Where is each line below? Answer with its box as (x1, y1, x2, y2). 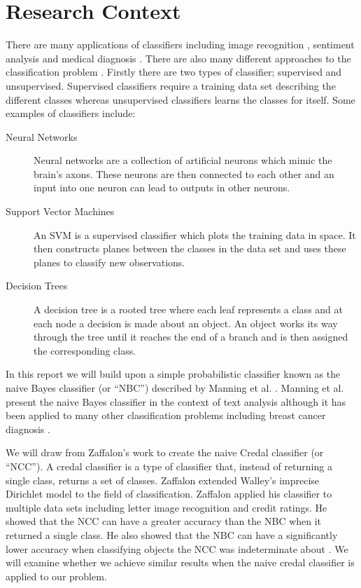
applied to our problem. (6, 568, 107, 583)
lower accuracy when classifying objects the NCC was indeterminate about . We (6, 541, 348, 556)
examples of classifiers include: (6, 106, 136, 121)
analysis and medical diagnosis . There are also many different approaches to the (6, 50, 351, 65)
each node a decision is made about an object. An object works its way (34, 315, 338, 330)
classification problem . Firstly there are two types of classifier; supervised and (6, 64, 342, 79)
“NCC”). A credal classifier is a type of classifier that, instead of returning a (6, 458, 332, 473)
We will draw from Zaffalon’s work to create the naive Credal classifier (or (6, 445, 324, 460)
